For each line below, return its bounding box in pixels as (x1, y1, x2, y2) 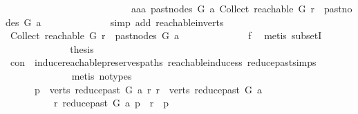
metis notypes (71, 68, 132, 82)
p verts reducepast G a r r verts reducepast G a (34, 82, 262, 96)
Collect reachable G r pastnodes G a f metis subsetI (10, 28, 322, 43)
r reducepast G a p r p (53, 95, 169, 110)
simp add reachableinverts (110, 14, 224, 29)
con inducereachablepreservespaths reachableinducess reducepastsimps (10, 55, 317, 69)
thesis (70, 41, 94, 56)
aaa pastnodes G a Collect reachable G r (131, 1, 314, 15)
